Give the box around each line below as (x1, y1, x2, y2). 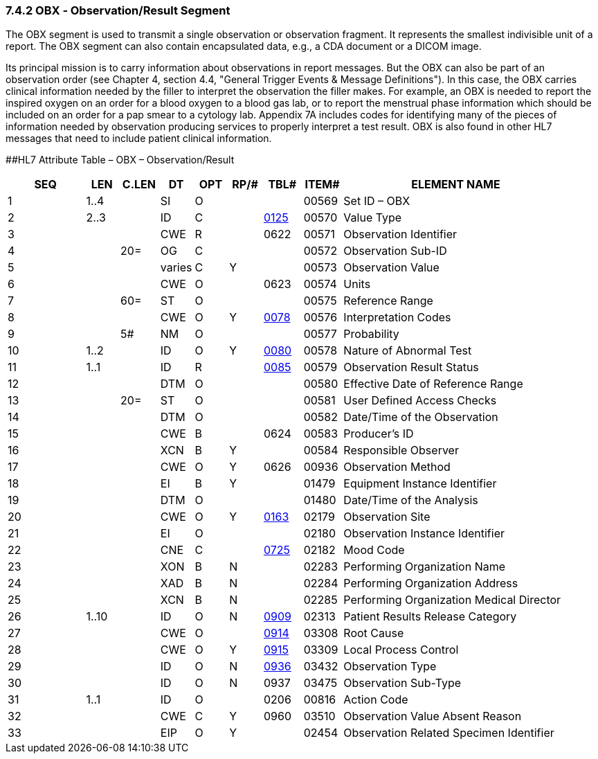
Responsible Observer (343, 443, 459, 458)
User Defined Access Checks (343, 393, 497, 408)
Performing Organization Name (343, 560, 506, 574)
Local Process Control (343, 643, 459, 657)
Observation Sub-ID (343, 244, 447, 258)
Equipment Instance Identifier (343, 476, 497, 491)
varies (160, 260, 192, 275)
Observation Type (343, 659, 437, 674)
